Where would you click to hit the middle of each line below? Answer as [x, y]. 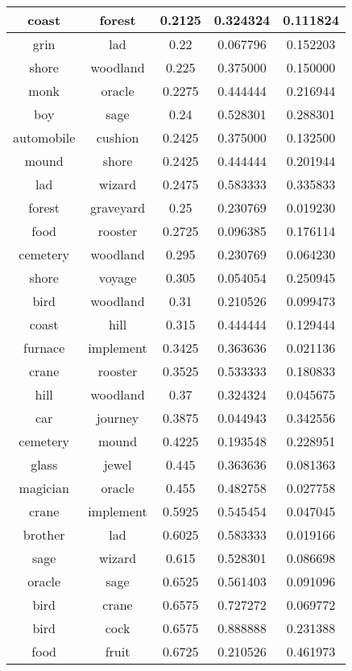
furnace [44, 348]
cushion [118, 137]
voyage [118, 278]
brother [44, 534]
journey [118, 418]
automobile [44, 137]
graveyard [118, 207]
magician [44, 488]
